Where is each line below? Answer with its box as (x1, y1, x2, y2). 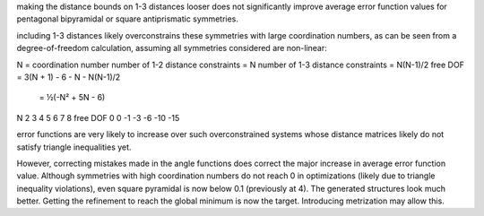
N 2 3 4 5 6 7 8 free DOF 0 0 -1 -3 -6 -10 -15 (16, 112, 180, 123)
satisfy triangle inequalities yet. (16, 142, 132, 152)
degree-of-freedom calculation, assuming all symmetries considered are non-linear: (16, 43, 327, 54)
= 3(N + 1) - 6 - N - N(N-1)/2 (16, 72, 121, 82)
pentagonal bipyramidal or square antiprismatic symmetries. (16, 13, 239, 24)
